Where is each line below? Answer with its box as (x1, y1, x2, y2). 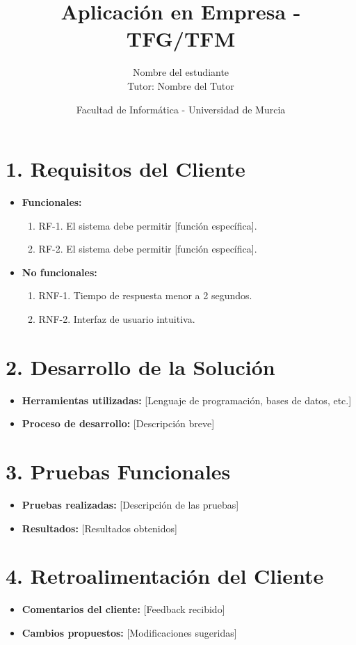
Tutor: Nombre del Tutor (127, 78, 234, 93)
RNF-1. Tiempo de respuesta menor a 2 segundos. (38, 288, 252, 303)
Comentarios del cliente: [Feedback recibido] (22, 602, 225, 616)
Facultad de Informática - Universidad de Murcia (76, 102, 286, 116)
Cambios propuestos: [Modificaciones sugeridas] (22, 625, 237, 639)
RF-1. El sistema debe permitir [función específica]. (38, 218, 257, 232)
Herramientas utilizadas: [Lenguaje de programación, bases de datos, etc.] (22, 392, 352, 407)
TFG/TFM (126, 24, 236, 53)
